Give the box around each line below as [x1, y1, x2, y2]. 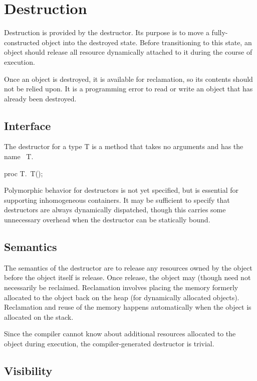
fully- [211, 27, 228, 38]
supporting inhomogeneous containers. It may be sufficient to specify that [4, 194, 230, 205]
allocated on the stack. [4, 311, 74, 322]
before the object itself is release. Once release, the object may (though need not [4, 272, 251, 283]
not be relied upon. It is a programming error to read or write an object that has [4, 83, 253, 94]
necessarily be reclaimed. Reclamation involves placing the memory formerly [4, 282, 238, 293]
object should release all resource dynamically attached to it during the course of [4, 47, 252, 57]
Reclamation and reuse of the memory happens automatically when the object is [4, 302, 251, 312]
